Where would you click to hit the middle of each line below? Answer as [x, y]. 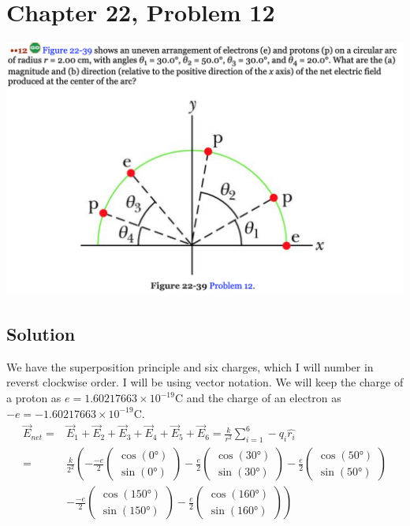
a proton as [34, 398]
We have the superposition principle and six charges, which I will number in [190, 366]
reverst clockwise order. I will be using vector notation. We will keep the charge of [205, 382]
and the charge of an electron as [264, 398]
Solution [41, 334]
